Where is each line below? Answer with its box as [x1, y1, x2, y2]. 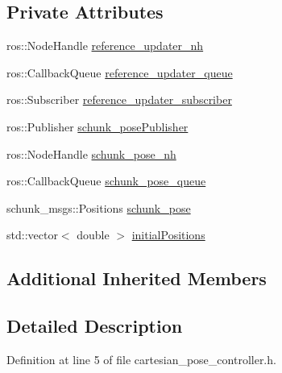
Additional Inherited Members [6, 266, 267, 291]
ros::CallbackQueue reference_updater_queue [6, 64, 233, 81]
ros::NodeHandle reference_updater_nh [6, 37, 204, 54]
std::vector [6, 226, 58, 243]
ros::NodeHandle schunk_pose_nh [6, 145, 176, 162]
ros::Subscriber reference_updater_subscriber [6, 91, 232, 108]
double [77, 226, 110, 243]
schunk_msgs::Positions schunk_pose [6, 199, 191, 216]
